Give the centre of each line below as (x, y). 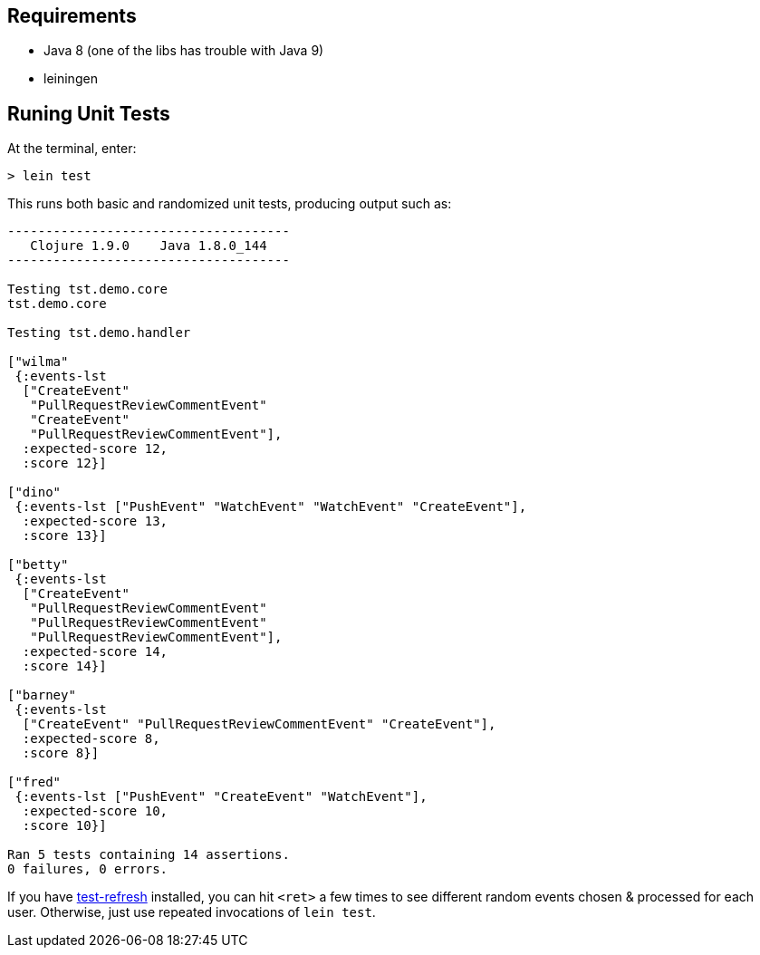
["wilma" (38, 362)
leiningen (71, 79)
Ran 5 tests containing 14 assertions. (149, 855)
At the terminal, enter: (72, 149)
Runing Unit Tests (89, 113)
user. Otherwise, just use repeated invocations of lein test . (192, 912)
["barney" (42, 695)
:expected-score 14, (95, 652)
